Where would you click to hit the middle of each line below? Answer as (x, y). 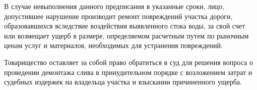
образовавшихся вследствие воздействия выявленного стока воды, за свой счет (125, 26)
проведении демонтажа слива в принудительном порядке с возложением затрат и (128, 72)
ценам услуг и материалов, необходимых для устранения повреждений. (113, 45)
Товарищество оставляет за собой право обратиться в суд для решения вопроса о (128, 62)
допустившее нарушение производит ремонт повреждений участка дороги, (118, 16)
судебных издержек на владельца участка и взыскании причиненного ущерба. (123, 82)
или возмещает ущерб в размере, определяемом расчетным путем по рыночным (126, 35)
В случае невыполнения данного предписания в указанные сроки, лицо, (114, 6)
